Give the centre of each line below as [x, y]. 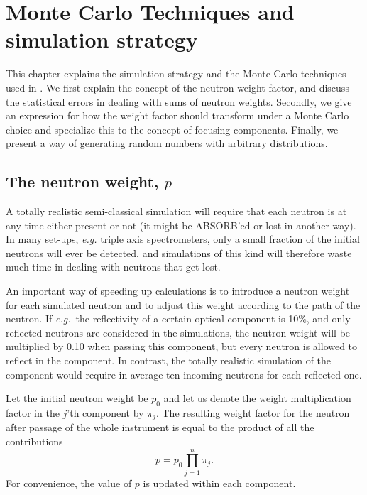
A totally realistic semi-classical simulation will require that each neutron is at [176, 211]
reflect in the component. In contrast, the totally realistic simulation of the [169, 360]
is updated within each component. [219, 483]
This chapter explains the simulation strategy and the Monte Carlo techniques [176, 74]
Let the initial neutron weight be [77, 398]
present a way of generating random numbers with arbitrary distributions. [167, 143]
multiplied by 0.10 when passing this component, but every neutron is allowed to [182, 346]
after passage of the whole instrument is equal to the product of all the [160, 427]
